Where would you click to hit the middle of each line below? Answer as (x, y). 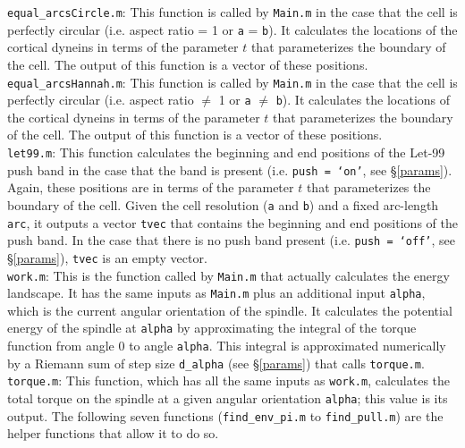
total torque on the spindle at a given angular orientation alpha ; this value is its (228, 398)
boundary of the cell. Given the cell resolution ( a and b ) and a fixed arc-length (223, 204)
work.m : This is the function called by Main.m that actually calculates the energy (228, 275)
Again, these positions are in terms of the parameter (151, 187)
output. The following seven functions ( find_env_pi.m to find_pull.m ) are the (225, 415)
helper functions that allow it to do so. (113, 433)
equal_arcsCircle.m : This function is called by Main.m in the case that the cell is (232, 12)
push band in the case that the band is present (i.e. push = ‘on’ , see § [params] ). (230, 169)
